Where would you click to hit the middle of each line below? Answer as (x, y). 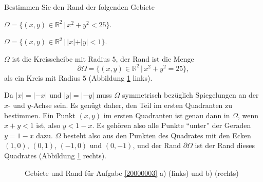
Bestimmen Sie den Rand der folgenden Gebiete (80, 7)
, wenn (248, 115)
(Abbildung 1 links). (120, 77)
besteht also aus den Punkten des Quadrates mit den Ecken (157, 135)
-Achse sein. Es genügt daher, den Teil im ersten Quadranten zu (132, 105)
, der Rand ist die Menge (155, 58)
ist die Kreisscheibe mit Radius (61, 58)
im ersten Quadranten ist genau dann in (167, 115)
